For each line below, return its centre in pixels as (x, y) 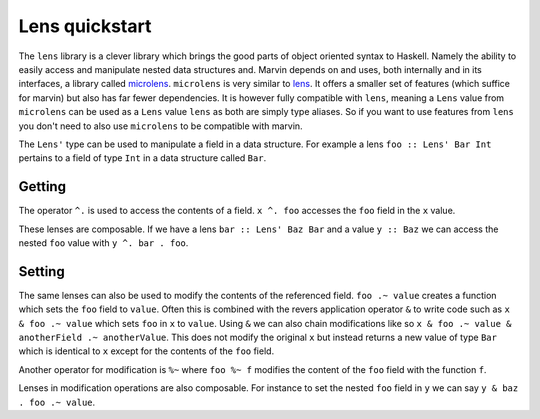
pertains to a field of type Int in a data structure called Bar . (142, 158)
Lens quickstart (85, 26)
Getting (42, 186)
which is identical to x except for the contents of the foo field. (146, 351)
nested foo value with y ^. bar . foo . (103, 242)
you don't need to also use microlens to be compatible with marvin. (161, 126)
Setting (41, 271)
